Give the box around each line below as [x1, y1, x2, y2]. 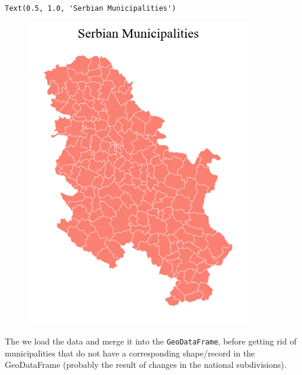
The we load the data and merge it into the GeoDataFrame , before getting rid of [5, 335, 297, 347]
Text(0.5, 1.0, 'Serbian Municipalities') [5, 4, 176, 13]
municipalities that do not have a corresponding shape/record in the [5, 346, 255, 359]
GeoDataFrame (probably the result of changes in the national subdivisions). [5, 358, 286, 371]
